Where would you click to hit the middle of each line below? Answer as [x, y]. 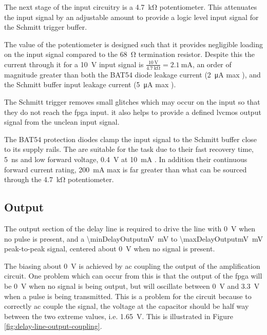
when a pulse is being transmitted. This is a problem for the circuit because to [128, 296]
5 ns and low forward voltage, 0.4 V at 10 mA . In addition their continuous [126, 159]
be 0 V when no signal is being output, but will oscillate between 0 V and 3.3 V [132, 285]
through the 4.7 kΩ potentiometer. [59, 179]
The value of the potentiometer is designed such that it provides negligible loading [133, 44]
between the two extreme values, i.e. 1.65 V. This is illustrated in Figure [119, 316]
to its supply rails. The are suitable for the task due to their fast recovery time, [129, 149]
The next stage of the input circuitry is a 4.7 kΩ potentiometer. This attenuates [131, 7]
